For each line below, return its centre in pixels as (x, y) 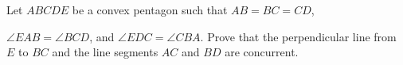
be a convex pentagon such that (150, 10)
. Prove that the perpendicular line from (298, 36)
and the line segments (105, 52)
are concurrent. (262, 52)
